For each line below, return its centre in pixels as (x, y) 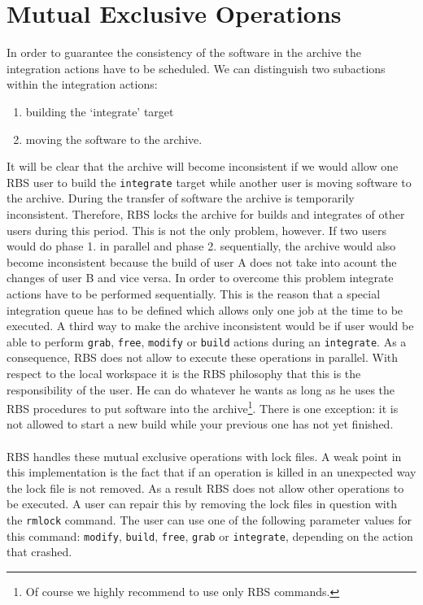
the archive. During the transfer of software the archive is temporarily (181, 198)
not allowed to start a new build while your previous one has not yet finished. (200, 424)
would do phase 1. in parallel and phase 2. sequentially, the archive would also (201, 246)
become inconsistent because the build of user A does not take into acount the (202, 261)
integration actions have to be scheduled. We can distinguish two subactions (196, 68)
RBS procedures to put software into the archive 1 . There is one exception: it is (203, 407)
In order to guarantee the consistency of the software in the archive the (184, 52)
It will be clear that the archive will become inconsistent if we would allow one (203, 166)
